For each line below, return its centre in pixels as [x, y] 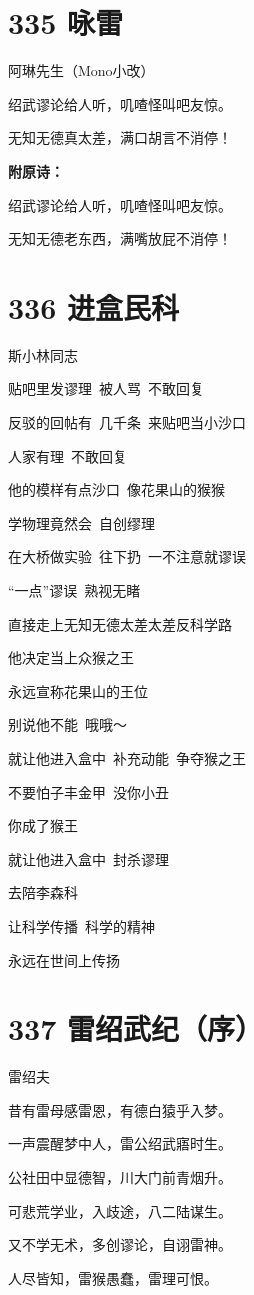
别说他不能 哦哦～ [67, 724]
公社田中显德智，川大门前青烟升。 [120, 1177]
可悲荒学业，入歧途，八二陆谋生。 [120, 1210]
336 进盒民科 [94, 306]
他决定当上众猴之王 [71, 657]
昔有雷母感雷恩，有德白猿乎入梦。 [120, 1109]
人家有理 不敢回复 [67, 455]
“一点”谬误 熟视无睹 [74, 589]
